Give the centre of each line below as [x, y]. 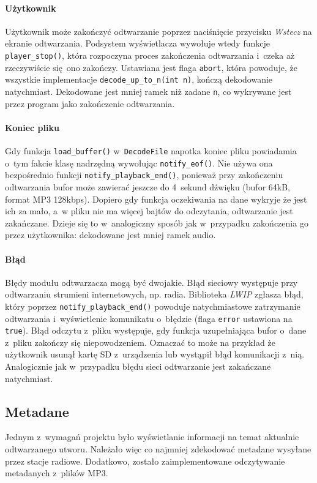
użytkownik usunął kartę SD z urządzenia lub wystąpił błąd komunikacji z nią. [155, 354]
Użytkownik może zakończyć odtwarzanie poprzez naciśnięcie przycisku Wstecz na [158, 31]
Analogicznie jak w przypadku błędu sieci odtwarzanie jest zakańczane [138, 366]
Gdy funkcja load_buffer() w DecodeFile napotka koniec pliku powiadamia [151, 151]
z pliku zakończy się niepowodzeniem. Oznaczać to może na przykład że [140, 342]
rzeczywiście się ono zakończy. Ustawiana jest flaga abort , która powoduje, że [151, 67]
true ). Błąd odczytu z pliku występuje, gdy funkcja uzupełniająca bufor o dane [156, 330]
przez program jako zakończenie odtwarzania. [90, 103]
